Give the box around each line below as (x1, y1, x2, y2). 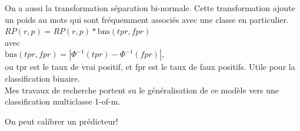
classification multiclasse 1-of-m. (5, 95, 121, 108)
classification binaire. (5, 72, 80, 84)
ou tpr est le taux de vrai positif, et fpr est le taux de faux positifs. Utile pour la (5, 61, 295, 73)
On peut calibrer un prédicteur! (5, 115, 118, 127)
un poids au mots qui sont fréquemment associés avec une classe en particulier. (5, 13, 289, 25)
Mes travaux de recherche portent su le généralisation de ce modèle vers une (5, 83, 279, 96)
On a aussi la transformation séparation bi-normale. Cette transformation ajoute (5, 2, 295, 14)
